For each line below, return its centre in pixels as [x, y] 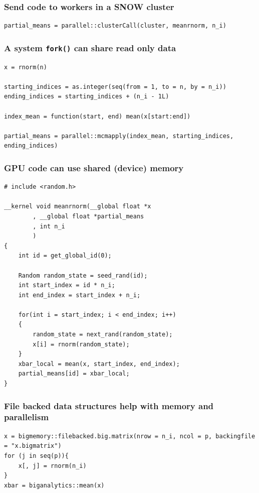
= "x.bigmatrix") [33, 446]
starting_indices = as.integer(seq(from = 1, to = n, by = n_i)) [115, 87]
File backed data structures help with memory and [109, 405]
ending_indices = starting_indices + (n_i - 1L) [87, 97]
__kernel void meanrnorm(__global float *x [78, 207]
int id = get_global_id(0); [65, 256]
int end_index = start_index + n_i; [79, 295]
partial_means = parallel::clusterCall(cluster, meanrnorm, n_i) [115, 26]
